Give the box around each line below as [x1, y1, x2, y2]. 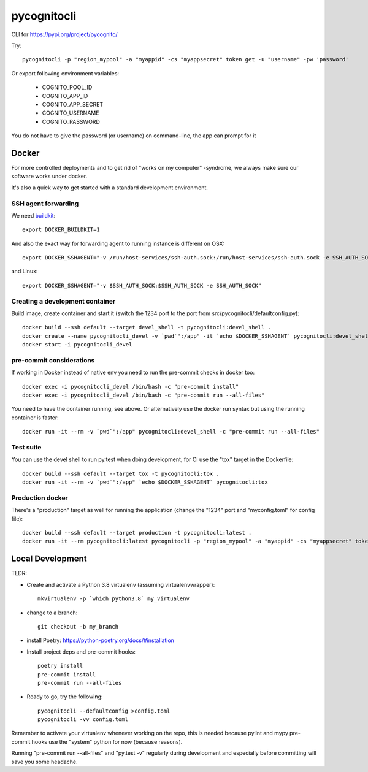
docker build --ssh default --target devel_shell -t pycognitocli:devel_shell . [22, 324, 272, 331]
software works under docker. [11, 172, 88, 180]
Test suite [11, 443, 42, 452]
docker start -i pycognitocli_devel [22, 341, 132, 348]
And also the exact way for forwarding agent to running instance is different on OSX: [11, 240, 225, 247]
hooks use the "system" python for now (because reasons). [31, 738, 183, 745]
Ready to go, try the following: [26, 693, 103, 700]
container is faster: [11, 414, 59, 421]
